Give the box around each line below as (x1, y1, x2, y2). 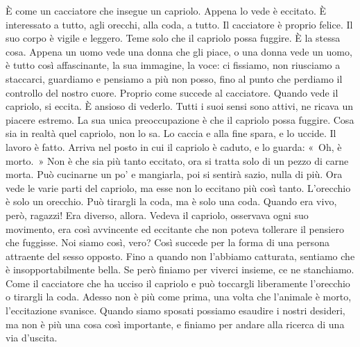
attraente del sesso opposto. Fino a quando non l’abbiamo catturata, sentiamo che (6, 248, 355, 263)
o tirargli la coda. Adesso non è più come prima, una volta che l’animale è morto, (6, 289, 352, 304)
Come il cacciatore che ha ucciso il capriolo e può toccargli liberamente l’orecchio (6, 275, 350, 290)
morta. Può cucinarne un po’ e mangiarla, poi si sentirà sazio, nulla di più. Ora (6, 167, 343, 181)
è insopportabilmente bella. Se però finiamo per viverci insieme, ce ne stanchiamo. (6, 262, 354, 277)
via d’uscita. (6, 330, 58, 345)
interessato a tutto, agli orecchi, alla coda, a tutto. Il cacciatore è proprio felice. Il (6, 17, 353, 31)
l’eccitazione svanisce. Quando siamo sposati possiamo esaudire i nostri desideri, (6, 303, 345, 318)
